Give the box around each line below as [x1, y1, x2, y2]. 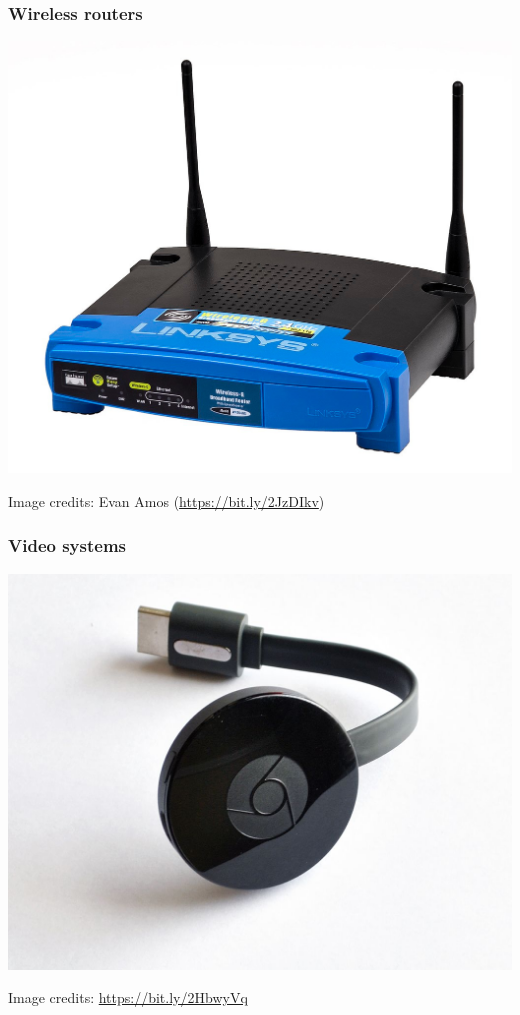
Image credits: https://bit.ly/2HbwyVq [8, 987, 248, 1008]
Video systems [8, 533, 126, 558]
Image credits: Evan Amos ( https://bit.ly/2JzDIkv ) [8, 490, 325, 511]
